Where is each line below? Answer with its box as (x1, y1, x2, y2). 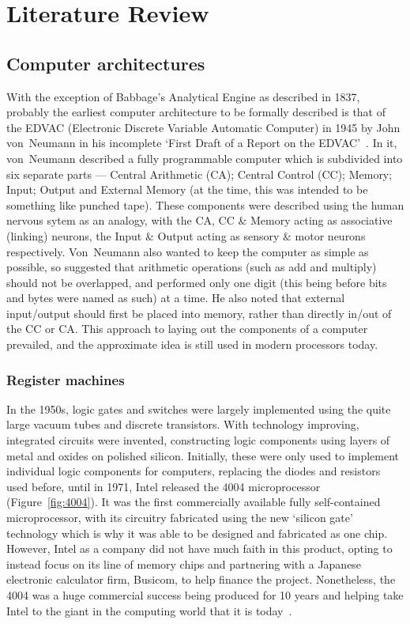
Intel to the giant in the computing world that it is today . (6, 602, 292, 618)
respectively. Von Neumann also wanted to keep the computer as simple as (6, 243, 369, 259)
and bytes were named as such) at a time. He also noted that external (6, 289, 345, 306)
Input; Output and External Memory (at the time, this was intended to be (6, 181, 368, 198)
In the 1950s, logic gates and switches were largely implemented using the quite (6, 400, 391, 417)
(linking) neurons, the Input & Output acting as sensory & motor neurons (6, 227, 366, 244)
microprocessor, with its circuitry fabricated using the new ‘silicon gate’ (6, 509, 353, 526)
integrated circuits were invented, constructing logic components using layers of (6, 432, 390, 448)
